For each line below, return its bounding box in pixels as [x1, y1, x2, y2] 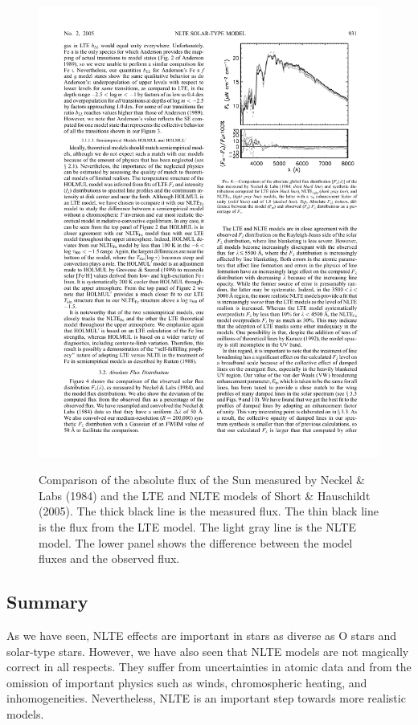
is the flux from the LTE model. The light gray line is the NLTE [39, 519, 356, 536]
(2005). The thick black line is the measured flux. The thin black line [39, 503, 379, 519]
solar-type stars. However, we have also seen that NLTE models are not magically [6, 642, 409, 659]
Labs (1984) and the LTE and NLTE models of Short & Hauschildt [39, 487, 371, 503]
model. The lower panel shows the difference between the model [39, 534, 353, 551]
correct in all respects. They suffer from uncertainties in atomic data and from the [6, 658, 412, 675]
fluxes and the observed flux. [39, 550, 180, 567]
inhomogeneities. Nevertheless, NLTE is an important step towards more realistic [6, 690, 406, 707]
